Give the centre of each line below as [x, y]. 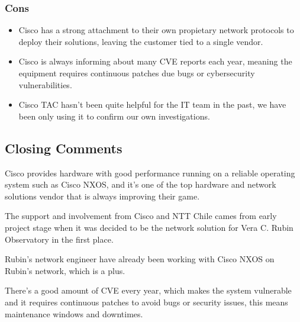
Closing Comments [64, 148]
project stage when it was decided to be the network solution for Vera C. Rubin [149, 227]
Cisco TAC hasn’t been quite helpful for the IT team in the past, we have [152, 104]
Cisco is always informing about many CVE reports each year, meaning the [155, 61]
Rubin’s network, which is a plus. [65, 270]
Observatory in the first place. [59, 239]
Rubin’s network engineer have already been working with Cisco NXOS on [140, 259]
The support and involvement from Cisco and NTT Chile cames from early [141, 216]
